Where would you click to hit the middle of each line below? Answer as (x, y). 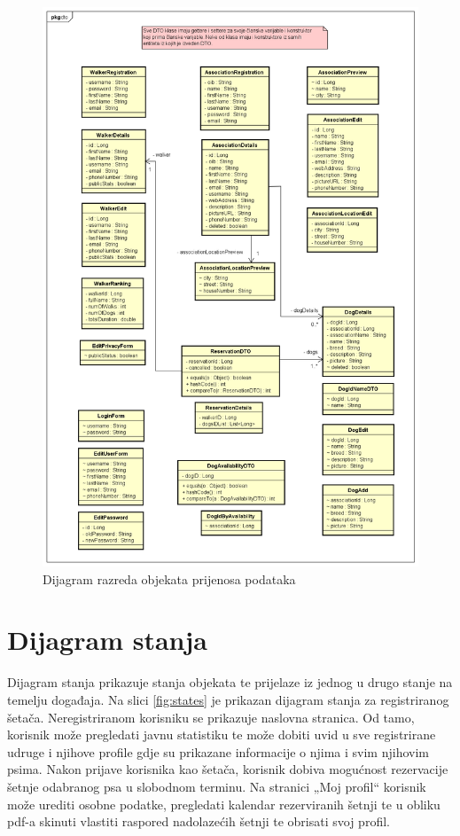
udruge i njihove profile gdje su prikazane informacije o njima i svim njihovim (218, 751)
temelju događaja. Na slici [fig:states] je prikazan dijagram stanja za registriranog (228, 699)
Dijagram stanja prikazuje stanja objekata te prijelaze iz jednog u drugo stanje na (230, 682)
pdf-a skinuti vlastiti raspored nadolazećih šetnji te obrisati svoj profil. (199, 821)
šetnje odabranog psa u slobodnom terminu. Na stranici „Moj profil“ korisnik (217, 786)
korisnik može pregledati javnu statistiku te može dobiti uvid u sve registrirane (222, 734)
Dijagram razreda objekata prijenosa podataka (169, 578)
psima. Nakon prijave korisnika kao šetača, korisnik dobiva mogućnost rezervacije (228, 769)
